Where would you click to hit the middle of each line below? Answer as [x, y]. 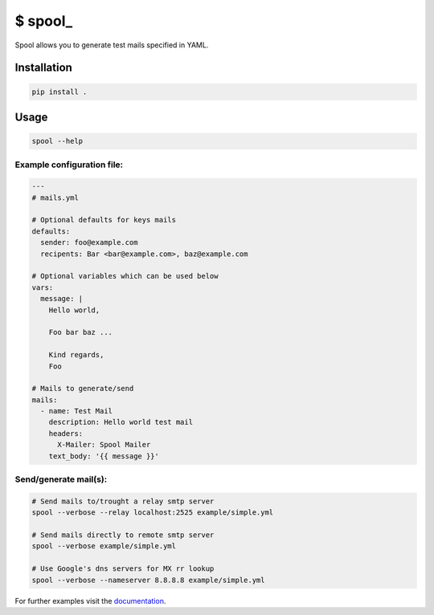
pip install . [59, 92]
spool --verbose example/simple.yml [104, 546]
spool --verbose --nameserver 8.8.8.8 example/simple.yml [148, 580]
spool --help [57, 141]
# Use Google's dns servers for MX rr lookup [123, 569]
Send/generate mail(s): [61, 479]
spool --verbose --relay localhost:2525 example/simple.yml [153, 513]
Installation [43, 68]
